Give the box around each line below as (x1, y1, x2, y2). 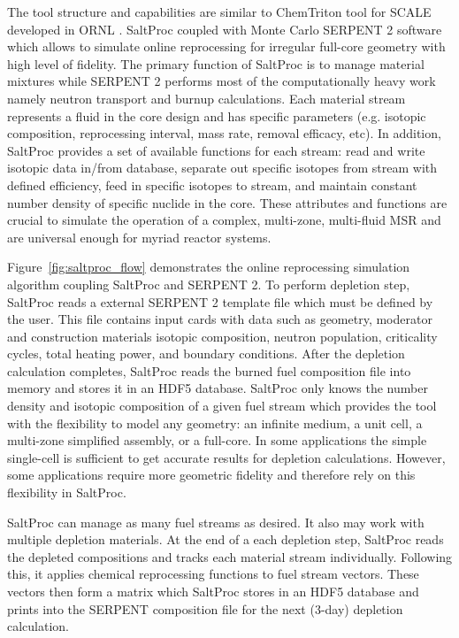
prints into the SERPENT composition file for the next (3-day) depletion (7, 599, 403, 618)
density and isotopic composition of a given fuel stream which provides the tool (7, 396, 437, 415)
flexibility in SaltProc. (7, 483, 126, 502)
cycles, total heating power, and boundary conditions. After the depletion (7, 344, 405, 363)
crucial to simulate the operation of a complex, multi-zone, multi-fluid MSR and (7, 211, 441, 229)
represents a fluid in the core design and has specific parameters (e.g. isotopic (7, 106, 426, 125)
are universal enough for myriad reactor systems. (7, 227, 272, 246)
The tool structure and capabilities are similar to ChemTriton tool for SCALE (7, 3, 432, 20)
